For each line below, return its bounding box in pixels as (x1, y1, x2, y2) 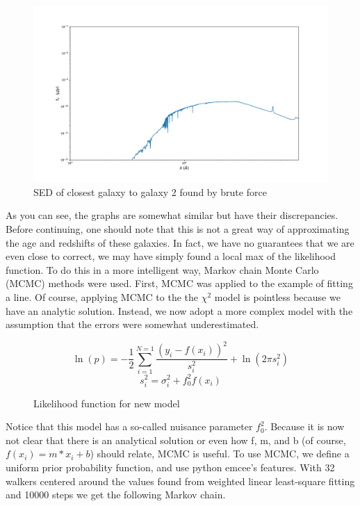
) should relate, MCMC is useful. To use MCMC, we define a (90, 446, 350, 461)
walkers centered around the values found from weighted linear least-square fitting (6, 473, 355, 488)
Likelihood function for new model (33, 395, 180, 410)
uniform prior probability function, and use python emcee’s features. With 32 (6, 460, 335, 475)
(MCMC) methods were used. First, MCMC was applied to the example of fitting (6, 276, 353, 291)
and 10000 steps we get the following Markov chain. (6, 487, 226, 502)
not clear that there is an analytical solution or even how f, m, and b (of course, (6, 432, 346, 447)
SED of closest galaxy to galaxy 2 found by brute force (33, 184, 267, 199)
